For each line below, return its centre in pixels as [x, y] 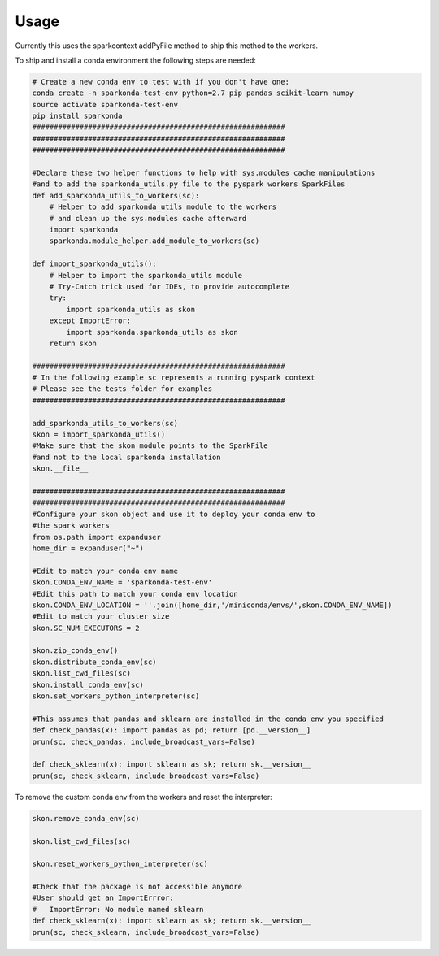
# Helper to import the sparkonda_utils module [146, 275]
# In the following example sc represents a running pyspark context [174, 378]
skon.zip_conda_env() [75, 651]
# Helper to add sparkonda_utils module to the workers [163, 207]
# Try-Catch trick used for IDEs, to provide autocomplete [170, 286]
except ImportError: [90, 321]
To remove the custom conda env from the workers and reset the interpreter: [143, 797]
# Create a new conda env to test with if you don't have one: [161, 82]
